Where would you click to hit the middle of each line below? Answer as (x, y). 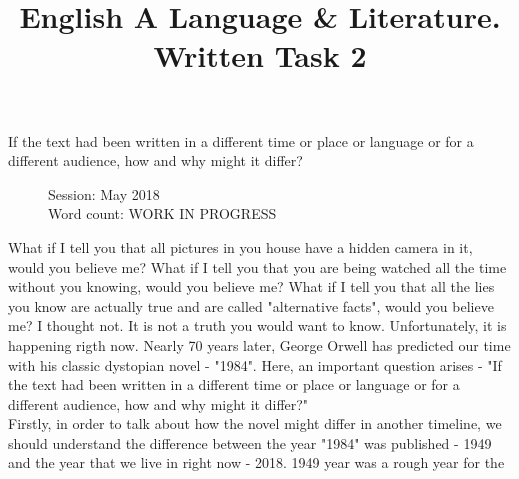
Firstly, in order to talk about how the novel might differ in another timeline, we (255, 423)
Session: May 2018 (104, 193)
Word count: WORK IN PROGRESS (162, 213)
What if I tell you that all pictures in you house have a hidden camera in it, (240, 246)
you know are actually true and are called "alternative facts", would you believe (251, 305)
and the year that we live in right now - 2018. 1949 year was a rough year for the (256, 462)
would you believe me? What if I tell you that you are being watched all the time (257, 266)
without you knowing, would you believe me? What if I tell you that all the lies (251, 286)
